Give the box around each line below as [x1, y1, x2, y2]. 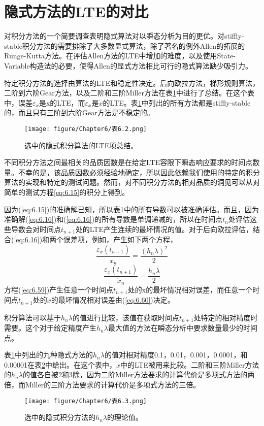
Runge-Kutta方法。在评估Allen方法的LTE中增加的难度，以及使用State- [4, 50, 236, 61]
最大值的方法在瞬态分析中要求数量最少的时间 [108, 322, 257, 333]
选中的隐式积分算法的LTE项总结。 [24, 140, 138, 150]
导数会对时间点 [11, 223, 61, 234]
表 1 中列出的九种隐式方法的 [4, 349, 93, 360]
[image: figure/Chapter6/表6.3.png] [24, 397, 147, 405]
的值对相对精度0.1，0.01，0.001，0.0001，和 [104, 349, 248, 360]
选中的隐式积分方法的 [24, 412, 95, 422]
